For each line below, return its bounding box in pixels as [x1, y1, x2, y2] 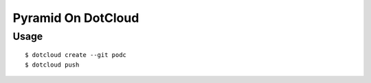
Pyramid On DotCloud [12, 10, 139, 25]
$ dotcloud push [25, 60, 80, 69]
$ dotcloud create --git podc [25, 51, 127, 59]
